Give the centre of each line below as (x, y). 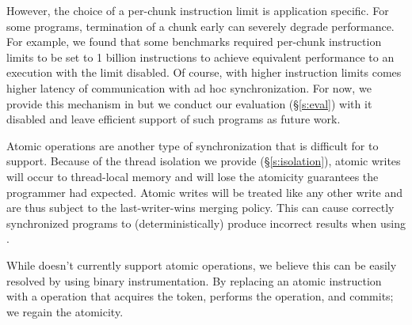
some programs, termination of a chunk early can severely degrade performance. (200, 26)
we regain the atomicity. (65, 311)
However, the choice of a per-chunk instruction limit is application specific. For (198, 10)
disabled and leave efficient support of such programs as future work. (174, 119)
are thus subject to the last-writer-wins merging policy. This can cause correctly (200, 208)
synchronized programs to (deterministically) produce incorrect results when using (206, 223)
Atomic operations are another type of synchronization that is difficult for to (193, 145)
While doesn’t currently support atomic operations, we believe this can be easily (202, 265)
